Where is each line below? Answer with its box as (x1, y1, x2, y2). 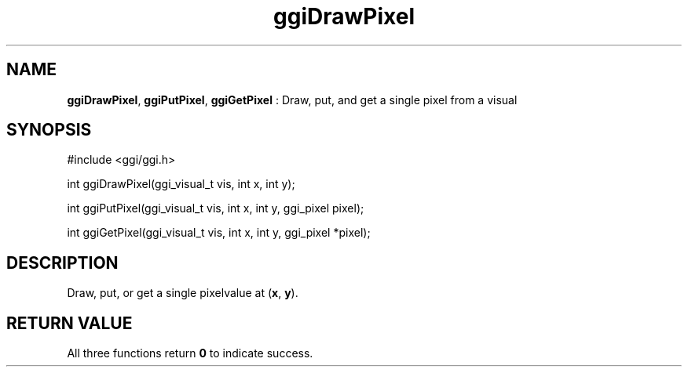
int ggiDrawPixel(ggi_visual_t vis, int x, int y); (67, 177, 295, 191)
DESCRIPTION (6, 252, 119, 273)
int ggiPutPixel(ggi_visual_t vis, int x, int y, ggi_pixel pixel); (67, 201, 364, 215)
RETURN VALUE (6, 313, 133, 333)
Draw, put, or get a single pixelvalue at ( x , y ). (67, 286, 298, 300)
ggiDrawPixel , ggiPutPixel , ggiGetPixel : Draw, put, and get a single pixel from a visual (67, 92, 518, 107)
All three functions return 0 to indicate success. (67, 346, 313, 360)
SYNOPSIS (6, 120, 92, 140)
